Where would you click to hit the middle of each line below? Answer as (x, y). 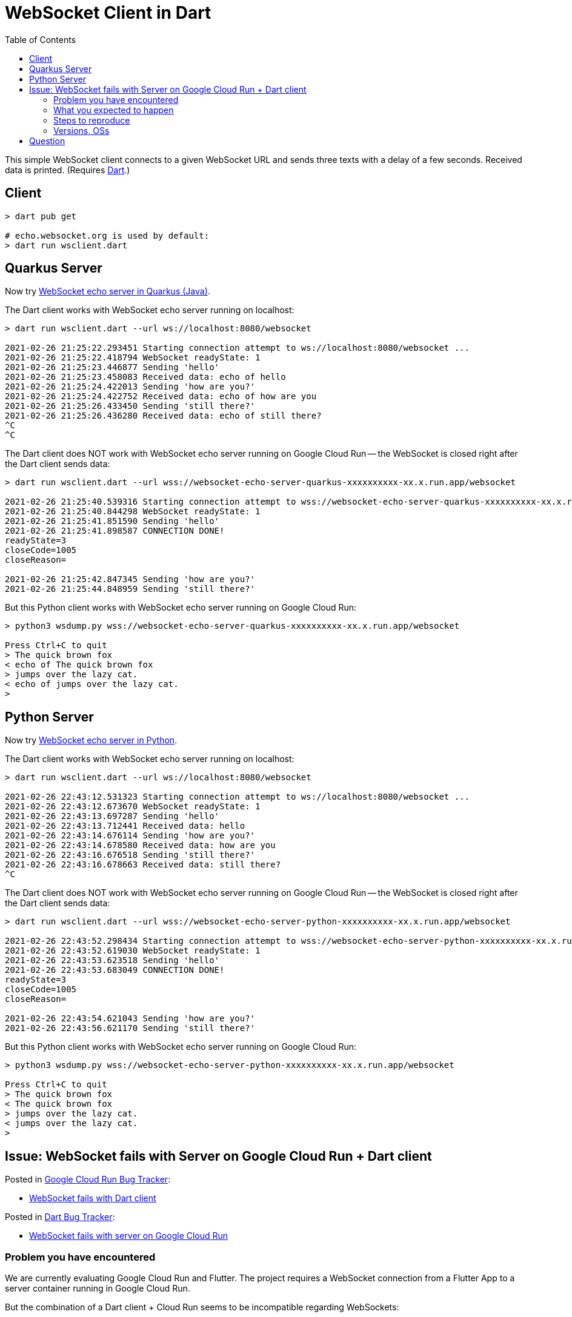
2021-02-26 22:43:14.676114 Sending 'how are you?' (130, 836)
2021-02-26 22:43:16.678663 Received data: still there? (143, 865)
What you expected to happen (114, 110)
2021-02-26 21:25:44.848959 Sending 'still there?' (130, 589)
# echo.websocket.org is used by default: (107, 235)
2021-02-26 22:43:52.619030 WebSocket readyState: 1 (133, 951)
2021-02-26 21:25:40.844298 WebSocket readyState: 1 (133, 512)
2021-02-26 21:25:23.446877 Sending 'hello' (112, 367)
